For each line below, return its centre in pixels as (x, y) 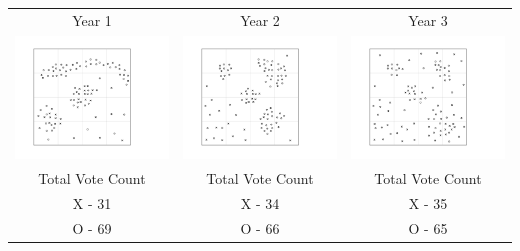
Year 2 (260, 19)
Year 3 (428, 19)
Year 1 (92, 19)
